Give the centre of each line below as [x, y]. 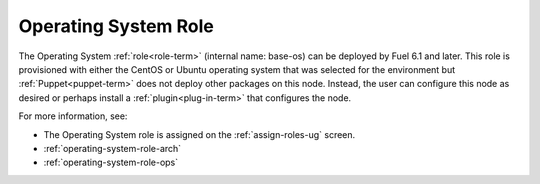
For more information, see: [73, 116]
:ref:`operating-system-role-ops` [111, 162]
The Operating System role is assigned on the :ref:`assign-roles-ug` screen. [199, 134]
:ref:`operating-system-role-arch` [112, 148]
